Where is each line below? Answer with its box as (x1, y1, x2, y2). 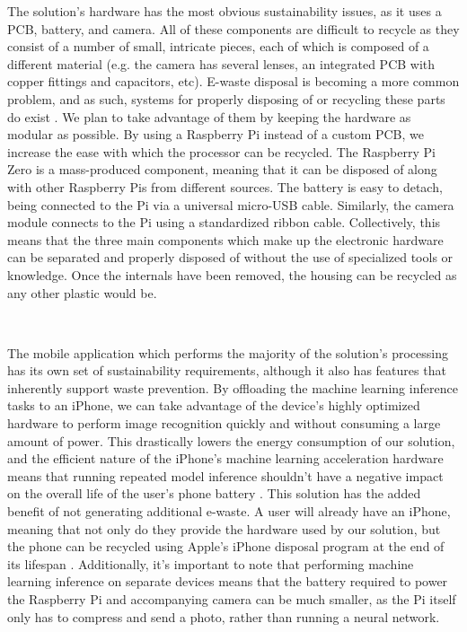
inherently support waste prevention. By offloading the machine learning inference (7, 378, 458, 397)
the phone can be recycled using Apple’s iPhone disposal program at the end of (7, 537, 445, 556)
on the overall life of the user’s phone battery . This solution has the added (7, 484, 421, 503)
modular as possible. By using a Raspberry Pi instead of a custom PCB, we (7, 125, 425, 144)
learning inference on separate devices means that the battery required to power (7, 572, 448, 591)
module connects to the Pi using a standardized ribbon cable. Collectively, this (7, 213, 441, 232)
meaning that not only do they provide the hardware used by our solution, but (7, 519, 441, 538)
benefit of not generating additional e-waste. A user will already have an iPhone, (7, 502, 451, 521)
